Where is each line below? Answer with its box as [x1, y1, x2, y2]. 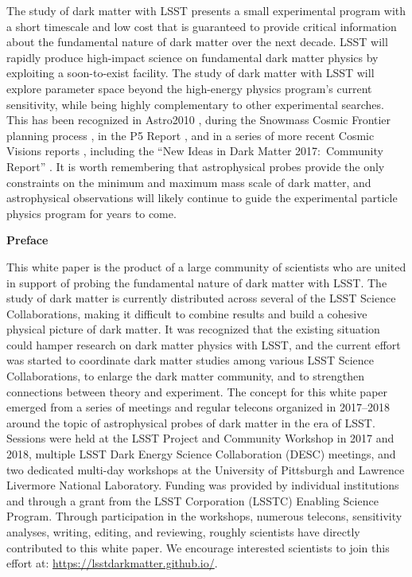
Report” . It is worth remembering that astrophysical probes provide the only [6, 158, 385, 174]
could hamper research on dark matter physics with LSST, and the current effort [6, 336, 401, 353]
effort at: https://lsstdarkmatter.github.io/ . [6, 555, 218, 571]
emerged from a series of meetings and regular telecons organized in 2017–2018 [6, 399, 390, 415]
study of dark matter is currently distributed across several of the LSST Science [6, 290, 396, 306]
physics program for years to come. [6, 205, 177, 221]
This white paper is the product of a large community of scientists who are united [6, 258, 406, 275]
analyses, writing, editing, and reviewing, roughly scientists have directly [6, 524, 360, 540]
